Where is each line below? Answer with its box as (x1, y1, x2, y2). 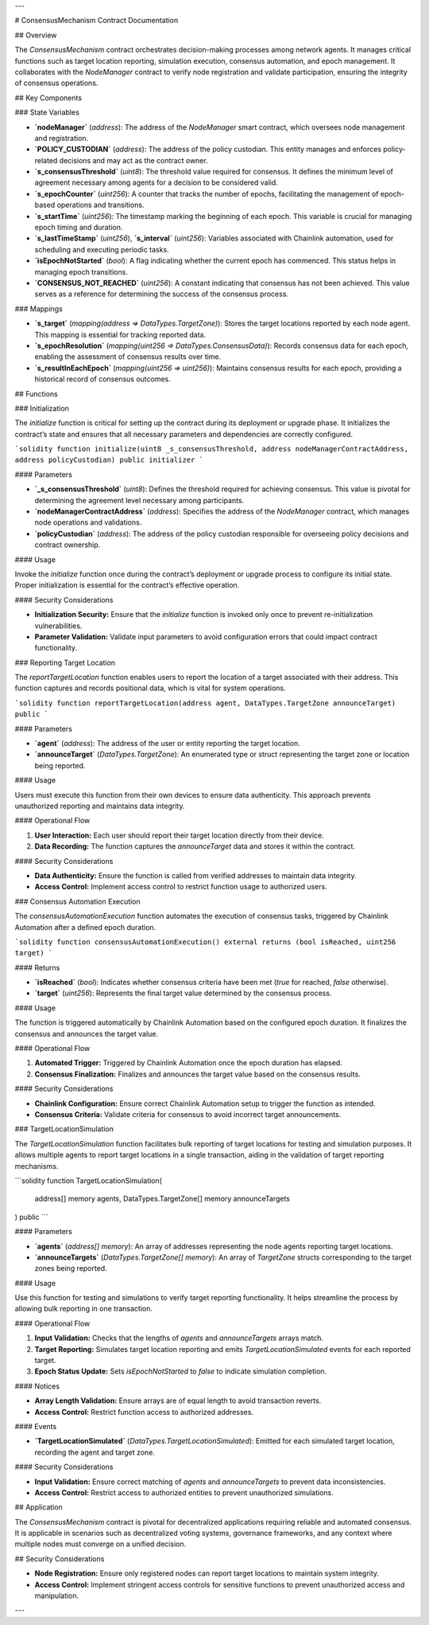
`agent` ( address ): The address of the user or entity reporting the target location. (34, 739, 301, 748)
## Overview (14, 30, 57, 40)
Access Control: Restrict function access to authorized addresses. (34, 1407, 254, 1416)
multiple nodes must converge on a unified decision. (14, 1539, 187, 1549)
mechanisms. (14, 1161, 59, 1170)
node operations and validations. (34, 518, 142, 527)
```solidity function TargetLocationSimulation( (14, 1175, 163, 1186)
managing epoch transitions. (34, 267, 129, 276)
